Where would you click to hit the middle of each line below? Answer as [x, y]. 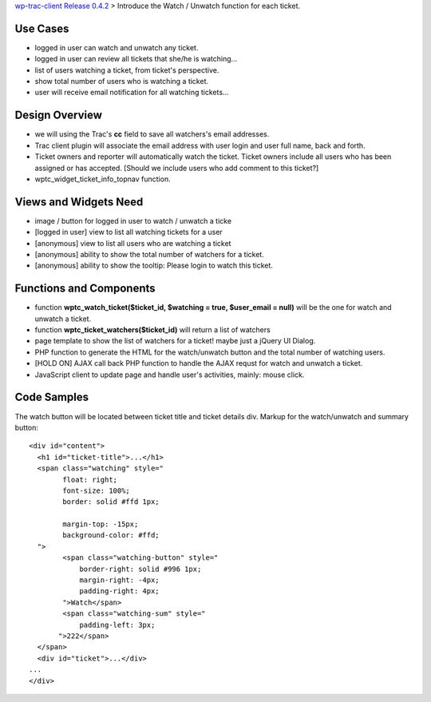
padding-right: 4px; [119, 591]
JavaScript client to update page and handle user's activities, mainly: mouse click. [170, 375]
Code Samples [52, 397]
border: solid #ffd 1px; [111, 502]
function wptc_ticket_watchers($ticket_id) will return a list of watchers [152, 330]
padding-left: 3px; [117, 625]
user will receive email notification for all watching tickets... [132, 93]
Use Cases [42, 28]
